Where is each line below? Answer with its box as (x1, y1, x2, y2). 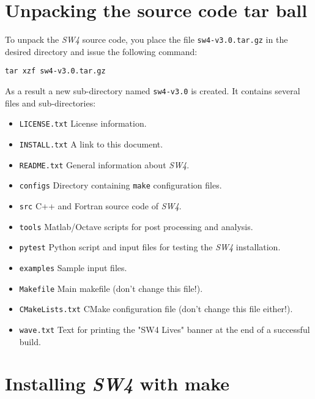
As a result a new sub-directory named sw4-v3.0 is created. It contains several (5, 84, 300, 97)
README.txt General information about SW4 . (19, 158, 190, 171)
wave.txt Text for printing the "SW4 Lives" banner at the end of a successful (19, 323, 310, 335)
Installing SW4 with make (5, 371, 230, 397)
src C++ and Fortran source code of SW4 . (19, 199, 182, 212)
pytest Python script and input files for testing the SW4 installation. (19, 241, 281, 253)
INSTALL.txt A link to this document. (19, 137, 163, 150)
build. (19, 335, 41, 348)
